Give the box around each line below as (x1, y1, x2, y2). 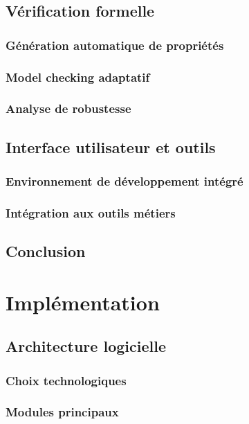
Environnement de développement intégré (6, 173, 243, 190)
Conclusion (6, 240, 86, 262)
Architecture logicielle (6, 335, 166, 357)
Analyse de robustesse (6, 100, 131, 117)
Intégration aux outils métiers (6, 204, 176, 221)
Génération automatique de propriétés (6, 36, 224, 53)
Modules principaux (6, 403, 119, 421)
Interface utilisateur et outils (6, 136, 216, 157)
